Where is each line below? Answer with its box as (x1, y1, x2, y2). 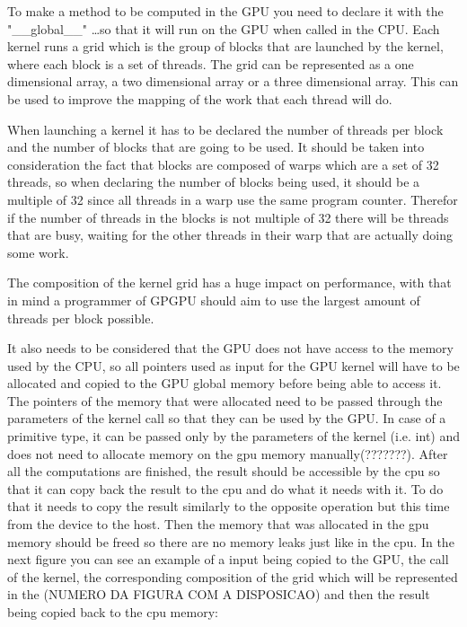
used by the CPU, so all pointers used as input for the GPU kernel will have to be (7, 356, 460, 375)
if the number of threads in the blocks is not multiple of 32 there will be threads (7, 208, 449, 226)
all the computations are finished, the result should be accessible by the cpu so (7, 462, 440, 481)
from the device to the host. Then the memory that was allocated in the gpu (7, 515, 429, 534)
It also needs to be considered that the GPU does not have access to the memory (7, 339, 454, 358)
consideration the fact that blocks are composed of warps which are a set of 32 (7, 155, 439, 173)
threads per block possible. (7, 308, 154, 327)
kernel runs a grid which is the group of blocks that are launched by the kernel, (7, 37, 444, 56)
